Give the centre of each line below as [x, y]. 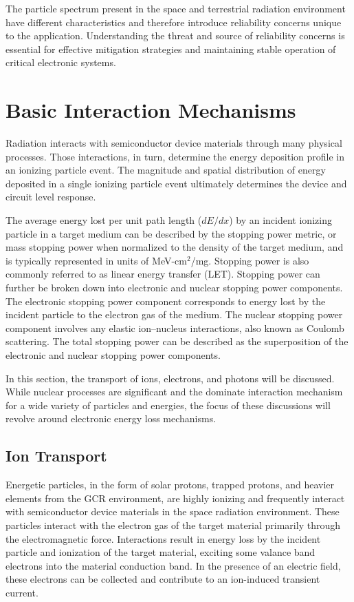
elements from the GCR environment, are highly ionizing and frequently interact [175, 498]
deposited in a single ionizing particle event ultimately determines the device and [176, 183]
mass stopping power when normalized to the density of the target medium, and [175, 247]
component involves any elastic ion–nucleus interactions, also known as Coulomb [175, 328]
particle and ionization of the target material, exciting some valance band [161, 552]
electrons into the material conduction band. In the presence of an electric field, [173, 565]
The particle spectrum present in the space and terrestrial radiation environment [176, 8]
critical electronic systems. [61, 62]
